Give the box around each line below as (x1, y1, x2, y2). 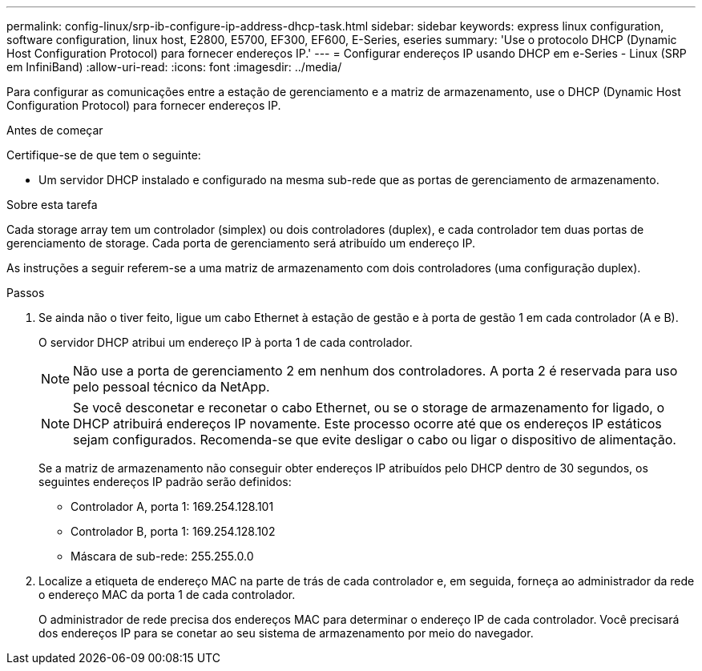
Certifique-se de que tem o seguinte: (6, 148, 201, 162)
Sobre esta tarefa (6, 198, 98, 211)
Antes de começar (6, 123, 103, 137)
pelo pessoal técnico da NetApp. (73, 379, 270, 395)
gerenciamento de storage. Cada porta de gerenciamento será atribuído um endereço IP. (6, 236, 476, 250)
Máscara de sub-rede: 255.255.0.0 (71, 549, 254, 563)
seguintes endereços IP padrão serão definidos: (38, 475, 292, 488)
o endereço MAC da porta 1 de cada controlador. (38, 588, 296, 601)
